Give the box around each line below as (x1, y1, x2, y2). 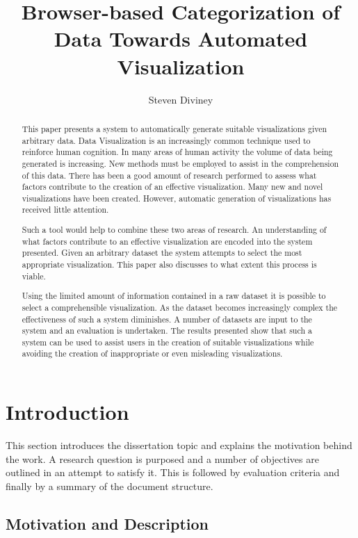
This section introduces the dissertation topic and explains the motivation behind (6, 438, 352, 453)
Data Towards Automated (54, 24, 308, 53)
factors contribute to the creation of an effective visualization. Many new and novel (22, 181, 323, 193)
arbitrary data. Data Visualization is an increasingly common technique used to (22, 134, 311, 146)
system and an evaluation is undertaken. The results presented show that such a (22, 325, 312, 336)
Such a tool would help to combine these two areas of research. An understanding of (22, 224, 327, 236)
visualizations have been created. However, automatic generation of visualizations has (22, 192, 332, 204)
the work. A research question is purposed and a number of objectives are (6, 451, 319, 466)
